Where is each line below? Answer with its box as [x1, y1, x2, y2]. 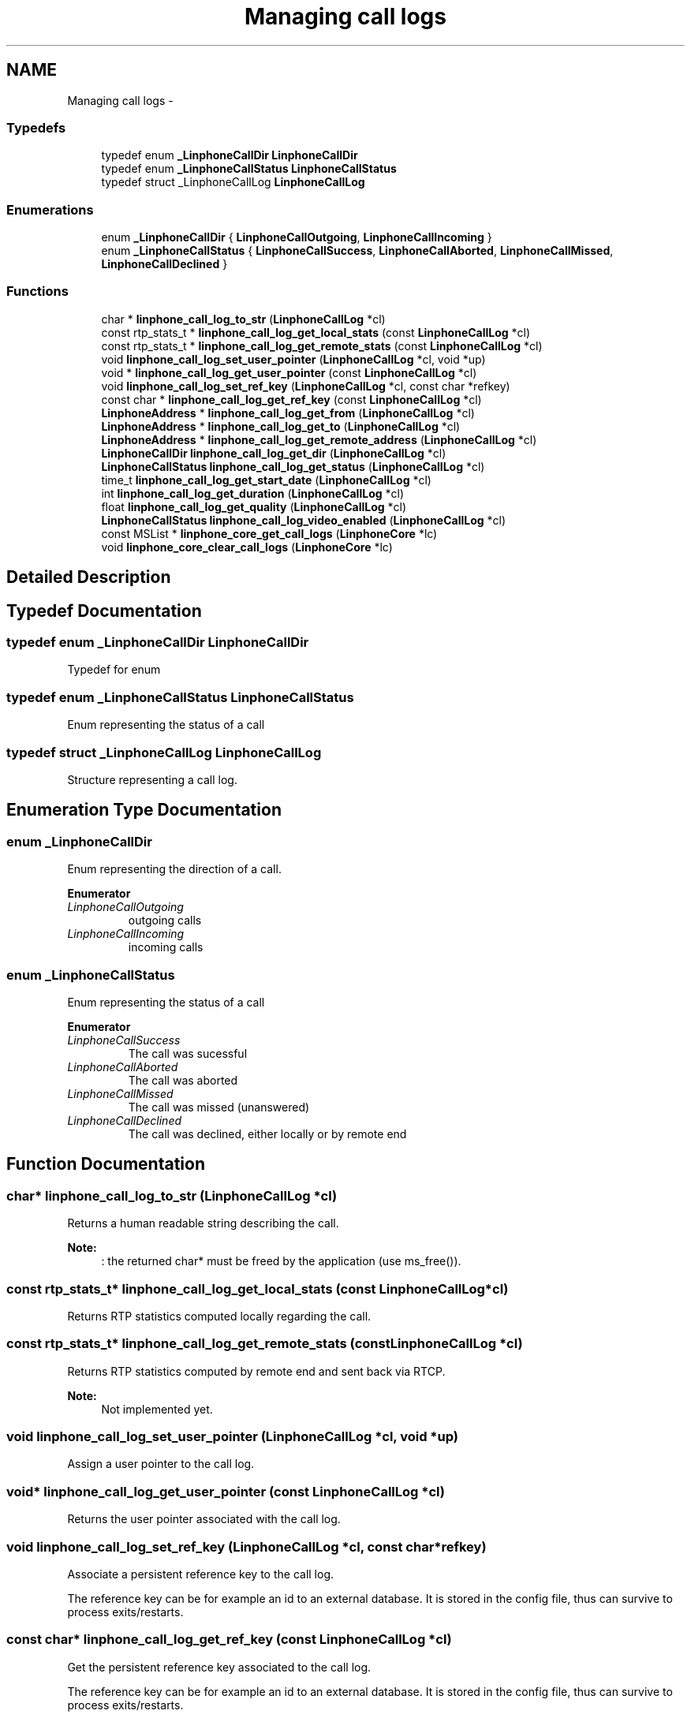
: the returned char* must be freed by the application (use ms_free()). [101, 1254, 461, 1268]
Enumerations [6, 201, 94, 218]
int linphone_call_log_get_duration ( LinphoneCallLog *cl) [101, 486, 405, 500]
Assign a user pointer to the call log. [67, 1457, 255, 1471]
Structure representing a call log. [67, 772, 237, 786]
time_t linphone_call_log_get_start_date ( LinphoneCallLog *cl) [101, 472, 431, 487]
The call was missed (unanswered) [128, 1100, 310, 1114]
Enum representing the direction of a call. [67, 862, 282, 876]
